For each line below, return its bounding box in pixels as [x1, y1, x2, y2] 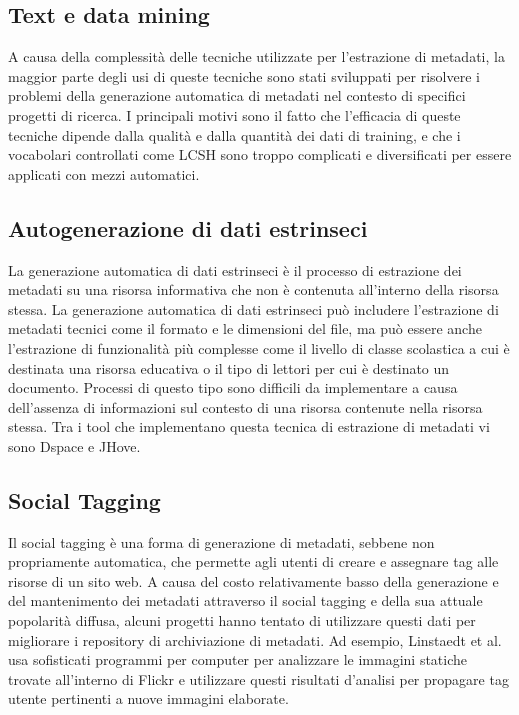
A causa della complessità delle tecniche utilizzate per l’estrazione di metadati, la [8, 46, 505, 67]
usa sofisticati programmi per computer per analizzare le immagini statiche [8, 649, 468, 670]
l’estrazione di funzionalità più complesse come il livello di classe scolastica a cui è [8, 337, 510, 358]
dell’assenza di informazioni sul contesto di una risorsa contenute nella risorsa [8, 396, 483, 417]
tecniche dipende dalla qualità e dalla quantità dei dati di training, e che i [8, 124, 461, 145]
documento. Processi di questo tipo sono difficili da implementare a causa [8, 377, 458, 398]
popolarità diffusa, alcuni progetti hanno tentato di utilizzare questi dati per [8, 610, 476, 631]
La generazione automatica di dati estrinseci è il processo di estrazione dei [8, 259, 462, 280]
